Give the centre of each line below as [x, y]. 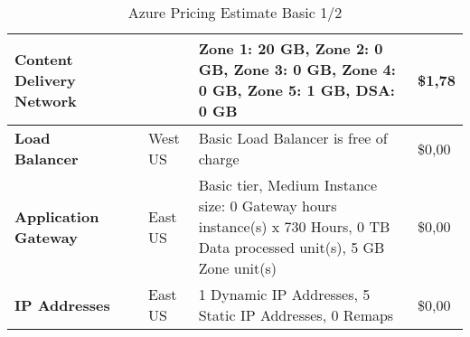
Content [44, 59]
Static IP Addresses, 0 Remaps [296, 315]
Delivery [45, 80]
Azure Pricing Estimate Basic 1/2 [235, 12]
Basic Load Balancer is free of [293, 138]
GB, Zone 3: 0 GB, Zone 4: [297, 69]
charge [219, 159]
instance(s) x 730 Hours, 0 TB [294, 226]
